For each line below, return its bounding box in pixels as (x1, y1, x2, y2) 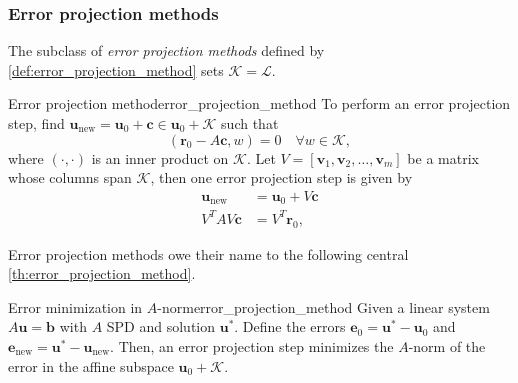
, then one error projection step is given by (150, 167, 413, 188)
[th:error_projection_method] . (8, 263, 196, 284)
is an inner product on (91, 147, 229, 168)
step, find (8, 113, 65, 133)
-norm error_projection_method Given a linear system (157, 296, 490, 317)
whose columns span (8, 167, 132, 188)
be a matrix (407, 147, 479, 168)
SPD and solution (106, 316, 216, 337)
